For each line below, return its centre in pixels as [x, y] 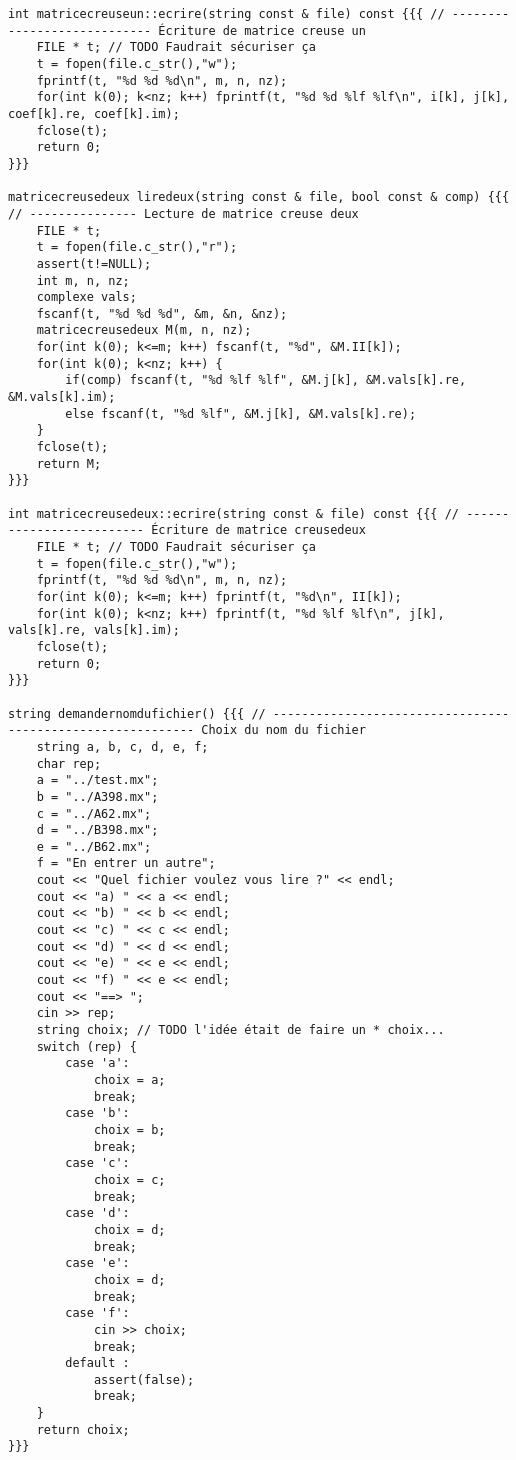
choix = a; [129, 1080]
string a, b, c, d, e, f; [122, 746]
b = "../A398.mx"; [97, 796]
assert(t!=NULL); [94, 263]
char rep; [69, 763]
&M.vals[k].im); [62, 397]
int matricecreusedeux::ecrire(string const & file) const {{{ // [234, 513]
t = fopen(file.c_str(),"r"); [137, 247]
